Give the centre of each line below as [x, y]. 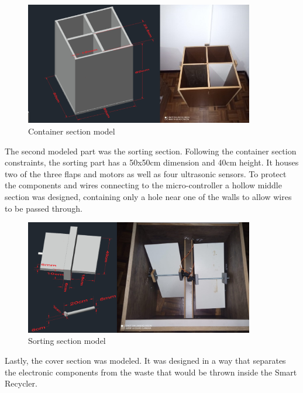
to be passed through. [44, 208]
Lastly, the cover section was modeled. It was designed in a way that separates [145, 361]
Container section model [72, 131]
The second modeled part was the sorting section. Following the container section [151, 151]
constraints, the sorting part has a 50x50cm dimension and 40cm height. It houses [152, 162]
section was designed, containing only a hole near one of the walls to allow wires [148, 197]
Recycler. [21, 383]
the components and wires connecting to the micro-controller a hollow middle [143, 185]
